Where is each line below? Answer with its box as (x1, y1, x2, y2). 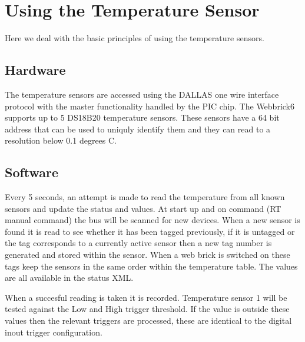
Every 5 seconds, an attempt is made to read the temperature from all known (5, 191, 285, 203)
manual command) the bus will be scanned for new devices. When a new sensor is (5, 214, 300, 226)
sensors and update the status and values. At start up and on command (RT (5, 202, 281, 214)
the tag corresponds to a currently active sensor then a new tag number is (5, 237, 272, 249)
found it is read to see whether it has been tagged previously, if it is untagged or (5, 225, 295, 237)
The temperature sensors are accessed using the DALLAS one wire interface (5, 88, 279, 100)
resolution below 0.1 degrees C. (5, 134, 117, 147)
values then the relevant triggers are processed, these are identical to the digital (5, 314, 292, 327)
